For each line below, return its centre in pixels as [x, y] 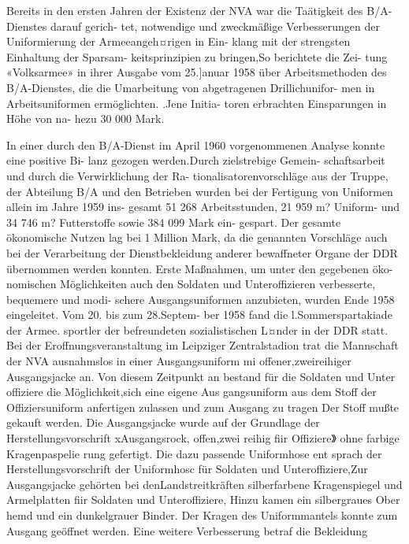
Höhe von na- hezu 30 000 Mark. [86, 118]
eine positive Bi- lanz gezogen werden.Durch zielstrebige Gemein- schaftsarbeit [196, 160]
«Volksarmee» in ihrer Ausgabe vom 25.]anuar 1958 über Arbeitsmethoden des [197, 72]
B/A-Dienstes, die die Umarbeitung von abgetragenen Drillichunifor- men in [191, 87]
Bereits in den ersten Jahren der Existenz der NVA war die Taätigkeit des [185, 10]
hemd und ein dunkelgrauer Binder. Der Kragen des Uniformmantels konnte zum [202, 515]
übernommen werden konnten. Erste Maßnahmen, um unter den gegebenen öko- [200, 268]
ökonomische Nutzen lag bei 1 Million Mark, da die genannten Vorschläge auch [197, 237]
